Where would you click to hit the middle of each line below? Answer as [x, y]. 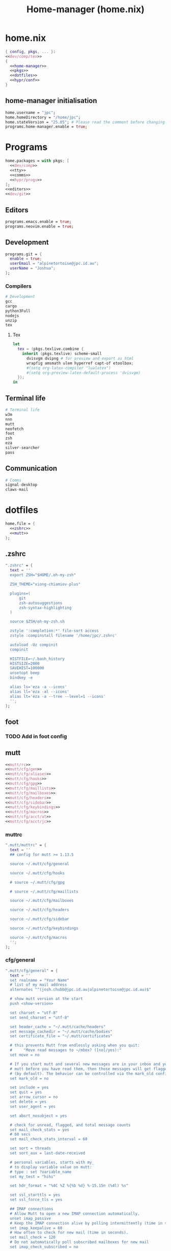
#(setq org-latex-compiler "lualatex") [68, 368]
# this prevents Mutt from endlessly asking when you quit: [75, 1045]
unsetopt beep [25, 673]
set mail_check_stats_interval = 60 [49, 1139]
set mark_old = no [30, 1078]
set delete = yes [28, 1102]
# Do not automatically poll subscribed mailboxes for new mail [79, 1242]
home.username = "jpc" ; [31, 112]
